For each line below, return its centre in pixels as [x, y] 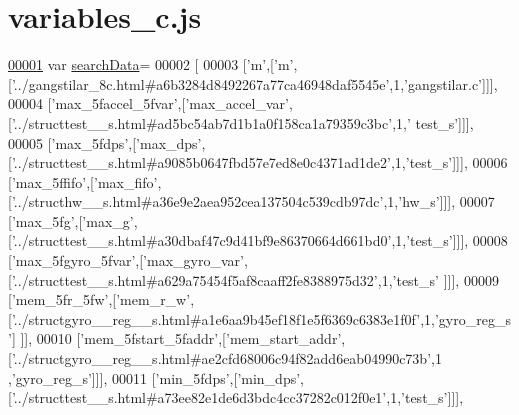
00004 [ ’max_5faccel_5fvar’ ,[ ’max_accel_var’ [148, 103]
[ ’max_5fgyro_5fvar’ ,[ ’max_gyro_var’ [126, 260]
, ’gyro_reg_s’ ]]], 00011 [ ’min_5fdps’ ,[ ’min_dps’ [154, 377]
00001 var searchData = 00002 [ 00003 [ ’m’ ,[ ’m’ [151, 64]
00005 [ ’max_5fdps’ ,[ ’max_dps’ [105, 142]
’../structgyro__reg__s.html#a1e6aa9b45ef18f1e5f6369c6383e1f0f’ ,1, [223, 318]
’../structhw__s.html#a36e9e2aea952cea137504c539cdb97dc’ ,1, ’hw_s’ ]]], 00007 [253, 201]
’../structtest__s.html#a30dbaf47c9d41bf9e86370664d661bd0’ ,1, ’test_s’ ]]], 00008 [259, 240]
